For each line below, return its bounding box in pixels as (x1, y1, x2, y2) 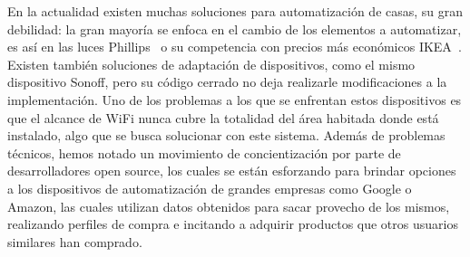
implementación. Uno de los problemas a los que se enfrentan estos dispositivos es (7, 90, 462, 109)
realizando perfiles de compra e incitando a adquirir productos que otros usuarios (7, 214, 458, 233)
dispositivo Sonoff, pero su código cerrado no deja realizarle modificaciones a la (7, 72, 447, 91)
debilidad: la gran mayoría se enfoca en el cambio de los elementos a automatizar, (7, 19, 462, 38)
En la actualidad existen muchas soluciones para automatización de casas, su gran (7, 2, 464, 20)
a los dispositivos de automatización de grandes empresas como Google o (7, 178, 412, 197)
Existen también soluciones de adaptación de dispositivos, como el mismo (7, 54, 416, 73)
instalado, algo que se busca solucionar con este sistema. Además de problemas (7, 126, 446, 145)
